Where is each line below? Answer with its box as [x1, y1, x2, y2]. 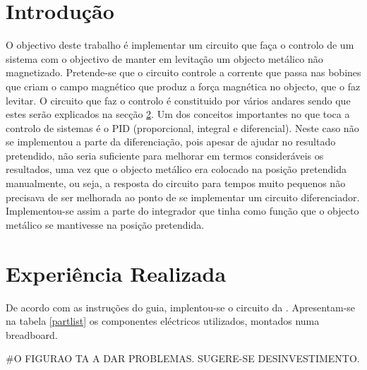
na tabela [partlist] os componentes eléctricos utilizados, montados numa [6, 314, 320, 328]
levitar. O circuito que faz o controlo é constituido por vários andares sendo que [6, 92, 351, 107]
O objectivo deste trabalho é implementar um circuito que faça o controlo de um [6, 37, 354, 52]
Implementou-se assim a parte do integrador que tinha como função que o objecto [6, 203, 359, 218]
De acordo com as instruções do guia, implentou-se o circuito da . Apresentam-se [6, 299, 356, 314]
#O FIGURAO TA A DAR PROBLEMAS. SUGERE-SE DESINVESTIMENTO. [6, 351, 360, 366]
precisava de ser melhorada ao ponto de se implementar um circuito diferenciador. [6, 189, 360, 204]
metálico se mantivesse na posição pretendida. [6, 217, 205, 232]
